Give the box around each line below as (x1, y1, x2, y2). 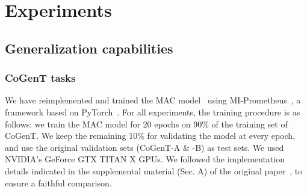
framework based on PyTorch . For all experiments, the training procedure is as (5, 105, 300, 118)
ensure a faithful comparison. (5, 176, 112, 189)
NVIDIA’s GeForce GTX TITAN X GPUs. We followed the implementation (5, 153, 285, 165)
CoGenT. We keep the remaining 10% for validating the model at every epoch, (5, 129, 296, 142)
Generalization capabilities (5, 38, 173, 57)
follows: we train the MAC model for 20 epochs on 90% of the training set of (5, 117, 288, 130)
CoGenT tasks (5, 70, 76, 85)
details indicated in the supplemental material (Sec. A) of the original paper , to (5, 164, 303, 177)
